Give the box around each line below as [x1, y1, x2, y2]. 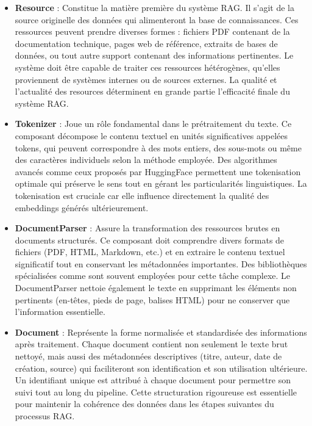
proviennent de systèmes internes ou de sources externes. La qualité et [15, 73, 277, 85]
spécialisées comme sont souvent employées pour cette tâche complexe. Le [15, 269, 291, 282]
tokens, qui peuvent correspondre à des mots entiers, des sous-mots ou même [15, 141, 302, 154]
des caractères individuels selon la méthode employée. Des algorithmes [15, 153, 277, 166]
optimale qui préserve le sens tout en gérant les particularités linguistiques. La [15, 177, 307, 190]
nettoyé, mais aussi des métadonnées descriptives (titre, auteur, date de [15, 350, 282, 363]
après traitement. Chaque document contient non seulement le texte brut [15, 338, 288, 350]
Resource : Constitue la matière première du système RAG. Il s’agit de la [15, 1, 294, 13]
